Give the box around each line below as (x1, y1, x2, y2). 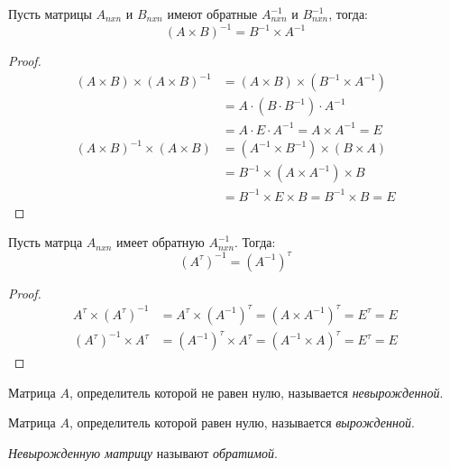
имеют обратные (167, 5, 258, 23)
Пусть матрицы (8, 5, 92, 23)
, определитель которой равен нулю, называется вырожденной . (69, 413, 415, 432)
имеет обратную (116, 233, 205, 252)
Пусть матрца (8, 233, 83, 252)
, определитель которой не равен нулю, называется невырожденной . (69, 382, 444, 401)
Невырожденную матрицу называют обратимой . (8, 444, 278, 462)
